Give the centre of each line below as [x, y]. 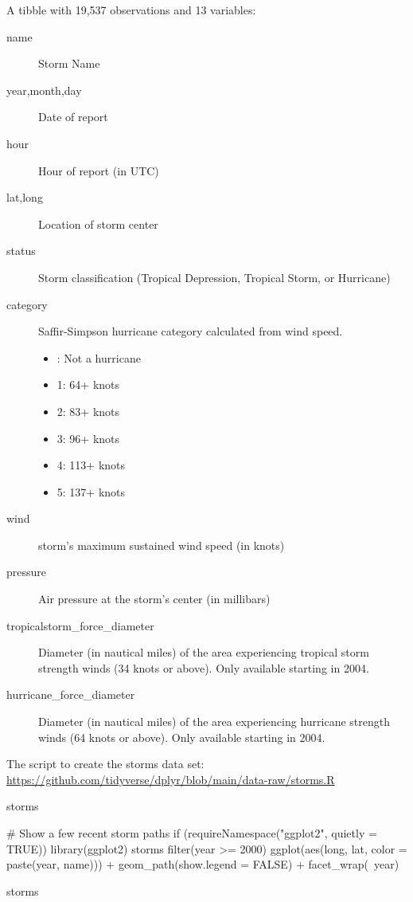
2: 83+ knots [88, 411]
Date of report [73, 117]
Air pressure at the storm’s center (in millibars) [154, 599]
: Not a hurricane [99, 357]
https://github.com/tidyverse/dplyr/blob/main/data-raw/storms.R [171, 779]
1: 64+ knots [88, 384]
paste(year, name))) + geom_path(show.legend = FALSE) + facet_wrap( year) [203, 864]
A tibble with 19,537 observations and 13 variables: [131, 10]
